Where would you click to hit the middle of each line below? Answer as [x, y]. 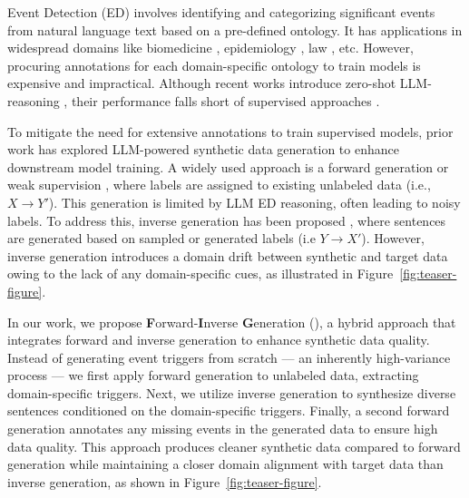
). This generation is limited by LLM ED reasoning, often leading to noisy [254, 202]
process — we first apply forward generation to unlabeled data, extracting [213, 375]
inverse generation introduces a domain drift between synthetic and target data [228, 255]
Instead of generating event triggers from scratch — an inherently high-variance [229, 357]
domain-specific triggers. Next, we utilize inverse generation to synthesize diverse [232, 392]
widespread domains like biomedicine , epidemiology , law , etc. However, [210, 48]
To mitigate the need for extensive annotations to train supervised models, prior [230, 131]
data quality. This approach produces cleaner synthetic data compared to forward [234, 446]
